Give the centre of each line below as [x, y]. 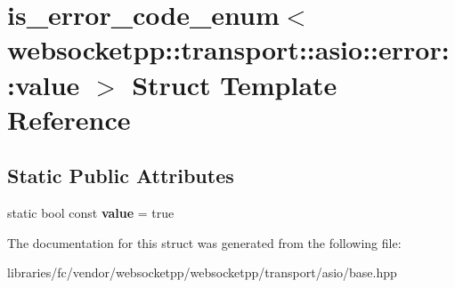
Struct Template [235, 84]
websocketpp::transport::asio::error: [228, 49]
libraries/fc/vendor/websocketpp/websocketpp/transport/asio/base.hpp [202, 272]
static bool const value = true [91, 213]
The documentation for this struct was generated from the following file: [204, 242]
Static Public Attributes [121, 176]
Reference [69, 119]
